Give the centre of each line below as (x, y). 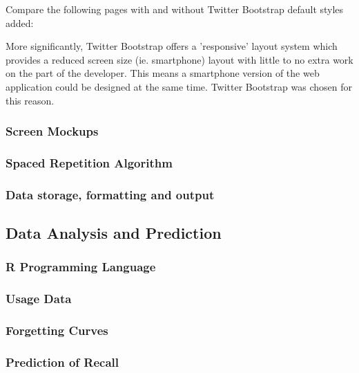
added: (20, 22)
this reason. (30, 100)
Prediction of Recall (62, 362)
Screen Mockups (52, 131)
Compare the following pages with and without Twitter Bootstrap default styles (175, 9)
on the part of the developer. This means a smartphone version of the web (163, 73)
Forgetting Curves (57, 330)
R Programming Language (81, 267)
